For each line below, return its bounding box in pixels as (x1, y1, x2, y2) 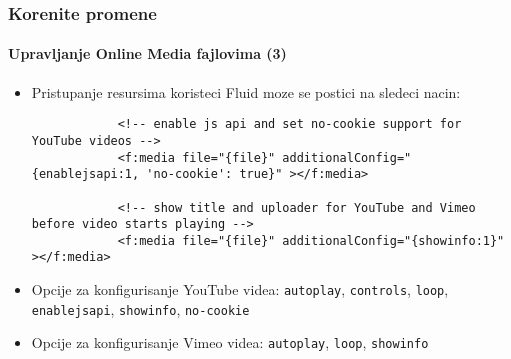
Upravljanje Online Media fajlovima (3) (8, 43, 287, 64)
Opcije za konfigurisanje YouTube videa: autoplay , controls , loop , (31, 279, 449, 300)
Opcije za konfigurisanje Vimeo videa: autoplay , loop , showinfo (31, 332, 429, 353)
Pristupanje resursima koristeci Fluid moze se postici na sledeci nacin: (31, 81, 461, 102)
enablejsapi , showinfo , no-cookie (31, 298, 250, 319)
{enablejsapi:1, (31, 167, 140, 182)
